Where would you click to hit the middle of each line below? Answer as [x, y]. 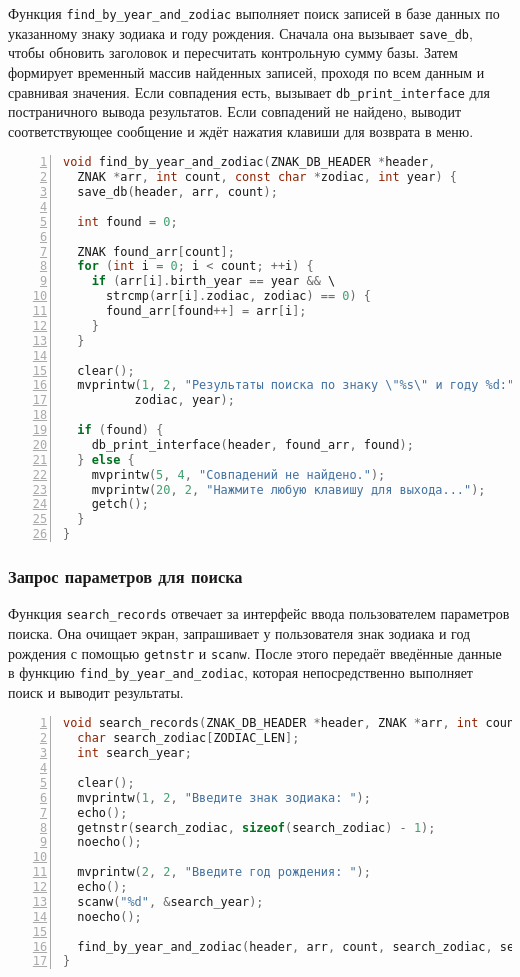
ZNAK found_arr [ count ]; [156, 251]
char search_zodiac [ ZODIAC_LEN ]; [188, 738]
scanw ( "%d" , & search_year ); [170, 901]
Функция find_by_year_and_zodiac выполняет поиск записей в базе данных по [254, 13]
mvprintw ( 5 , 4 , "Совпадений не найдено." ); [238, 474]
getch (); [120, 504]
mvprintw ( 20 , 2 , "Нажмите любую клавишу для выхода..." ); [288, 489]
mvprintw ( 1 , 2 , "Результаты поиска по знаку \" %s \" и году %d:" [296, 385]
